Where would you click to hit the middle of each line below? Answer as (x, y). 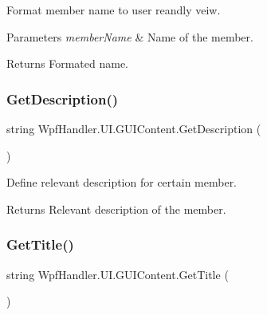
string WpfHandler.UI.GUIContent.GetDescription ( (134, 128)
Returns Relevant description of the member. (116, 209)
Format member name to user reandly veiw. (114, 10)
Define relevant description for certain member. (122, 182)
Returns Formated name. (68, 63)
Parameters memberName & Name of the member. (130, 36)
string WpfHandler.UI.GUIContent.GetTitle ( (118, 274)
